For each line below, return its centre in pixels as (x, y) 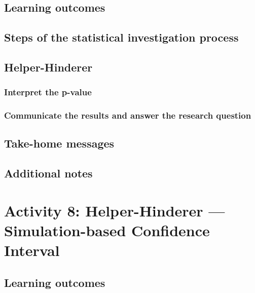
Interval (32, 250)
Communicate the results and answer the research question (128, 115)
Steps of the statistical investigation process (121, 37)
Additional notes (48, 173)
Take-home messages (59, 143)
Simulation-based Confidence (107, 230)
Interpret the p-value (48, 92)
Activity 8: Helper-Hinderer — (115, 210)
